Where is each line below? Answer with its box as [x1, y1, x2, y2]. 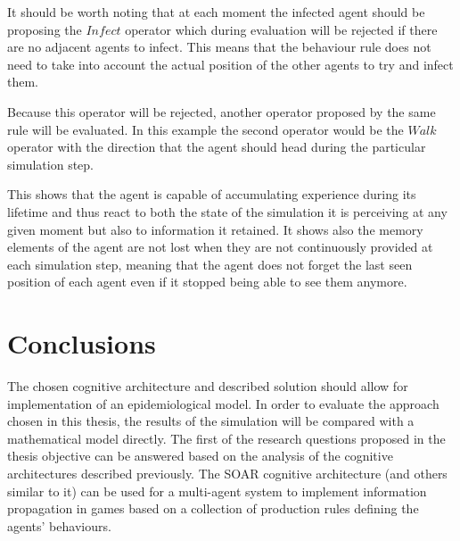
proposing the [7, 20, 82, 38]
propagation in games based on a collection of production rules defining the [7, 499, 419, 518]
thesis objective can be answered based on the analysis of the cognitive [7, 446, 393, 465]
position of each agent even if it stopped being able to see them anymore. [7, 272, 407, 291]
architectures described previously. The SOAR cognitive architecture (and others [7, 464, 448, 482]
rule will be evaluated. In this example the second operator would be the [7, 120, 404, 138]
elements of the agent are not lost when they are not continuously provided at [7, 237, 433, 256]
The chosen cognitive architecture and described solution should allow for [7, 377, 408, 395]
